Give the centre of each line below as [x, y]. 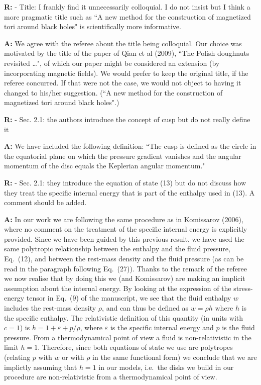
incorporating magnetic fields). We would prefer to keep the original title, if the [126, 73]
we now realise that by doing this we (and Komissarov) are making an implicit [125, 278]
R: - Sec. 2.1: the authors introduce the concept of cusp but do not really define [127, 119]
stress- [243, 288]
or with [73, 357]
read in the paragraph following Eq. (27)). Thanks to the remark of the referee [125, 268]
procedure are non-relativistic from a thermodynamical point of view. [111, 377]
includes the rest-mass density [50, 308]
